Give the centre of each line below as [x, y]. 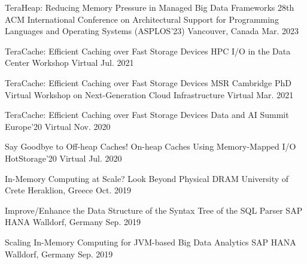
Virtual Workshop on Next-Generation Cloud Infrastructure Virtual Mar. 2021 [149, 94]
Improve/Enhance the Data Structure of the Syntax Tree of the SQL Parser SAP [154, 210]
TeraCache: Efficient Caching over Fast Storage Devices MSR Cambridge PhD [148, 82]
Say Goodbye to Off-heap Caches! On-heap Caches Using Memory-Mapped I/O [151, 146]
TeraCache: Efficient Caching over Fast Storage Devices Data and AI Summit [147, 115]
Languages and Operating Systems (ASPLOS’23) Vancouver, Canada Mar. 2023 [152, 31]
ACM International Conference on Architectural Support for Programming [142, 19]
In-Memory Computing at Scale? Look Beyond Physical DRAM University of [147, 178]
